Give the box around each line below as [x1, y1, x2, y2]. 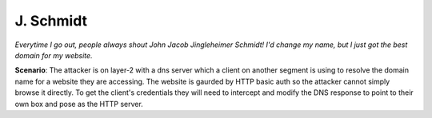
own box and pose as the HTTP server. [14, 99, 143, 108]
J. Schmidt [14, 12, 88, 29]
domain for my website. [14, 50, 93, 60]
